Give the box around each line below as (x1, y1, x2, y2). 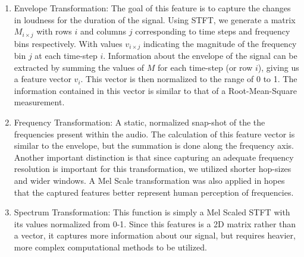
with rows (36, 25, 72, 37)
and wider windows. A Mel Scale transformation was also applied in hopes (14, 174, 285, 187)
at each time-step (35, 49, 98, 62)
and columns (80, 25, 127, 37)
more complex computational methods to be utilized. (14, 241, 207, 253)
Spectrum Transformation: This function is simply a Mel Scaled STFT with (14, 206, 290, 218)
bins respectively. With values (14, 37, 123, 49)
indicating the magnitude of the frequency (143, 37, 297, 49)
